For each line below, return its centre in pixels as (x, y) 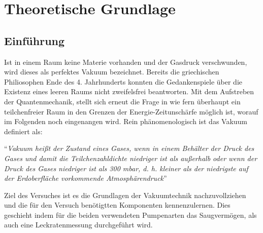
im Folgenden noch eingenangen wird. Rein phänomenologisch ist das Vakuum (126, 121)
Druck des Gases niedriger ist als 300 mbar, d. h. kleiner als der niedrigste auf (126, 168)
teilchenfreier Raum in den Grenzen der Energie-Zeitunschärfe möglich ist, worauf (131, 111)
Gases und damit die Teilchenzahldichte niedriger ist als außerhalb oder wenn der (131, 158)
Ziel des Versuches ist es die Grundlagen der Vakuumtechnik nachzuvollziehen (125, 195)
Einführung (35, 40)
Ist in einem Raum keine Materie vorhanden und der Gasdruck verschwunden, (126, 62)
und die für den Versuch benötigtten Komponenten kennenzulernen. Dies (117, 205)
